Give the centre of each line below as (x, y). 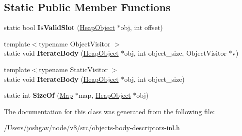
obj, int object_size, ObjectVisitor (175, 53)
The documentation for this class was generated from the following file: (109, 111)
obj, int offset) (142, 27)
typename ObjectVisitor (75, 43)
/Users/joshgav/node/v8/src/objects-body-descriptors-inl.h (92, 128)
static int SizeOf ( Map (39, 95)
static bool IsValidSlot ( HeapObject (59, 27)
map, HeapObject (105, 95)
